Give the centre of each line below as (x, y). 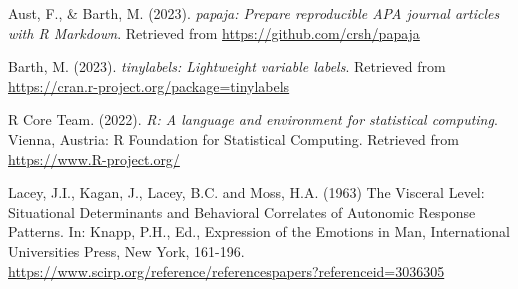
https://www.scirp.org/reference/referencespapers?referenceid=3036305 (226, 270)
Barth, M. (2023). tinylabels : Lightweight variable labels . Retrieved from (227, 66)
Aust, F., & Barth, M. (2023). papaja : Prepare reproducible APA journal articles (254, 13)
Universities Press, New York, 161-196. (126, 250)
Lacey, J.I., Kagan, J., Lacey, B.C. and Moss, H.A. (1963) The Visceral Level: (246, 192)
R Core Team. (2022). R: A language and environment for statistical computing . (253, 119)
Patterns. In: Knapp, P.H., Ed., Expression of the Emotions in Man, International (259, 231)
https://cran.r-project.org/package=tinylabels (149, 85)
